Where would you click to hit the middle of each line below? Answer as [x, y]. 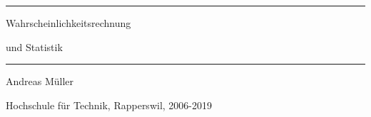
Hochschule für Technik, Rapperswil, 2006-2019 [109, 105]
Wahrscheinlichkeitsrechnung [68, 23]
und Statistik [34, 46]
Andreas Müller [40, 81]
